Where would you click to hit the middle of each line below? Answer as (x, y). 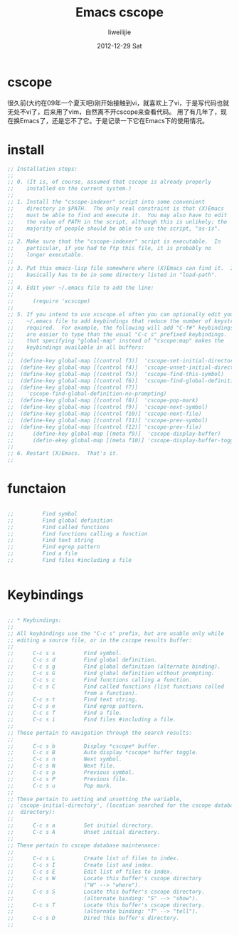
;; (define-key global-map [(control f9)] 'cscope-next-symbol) (108, 407)
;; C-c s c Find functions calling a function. (100, 680)
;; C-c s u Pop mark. (60, 785)
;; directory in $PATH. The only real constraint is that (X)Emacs (116, 208)
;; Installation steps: (43, 169)
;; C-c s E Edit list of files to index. (90, 872)
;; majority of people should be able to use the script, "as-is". (114, 229)
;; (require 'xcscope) (49, 301)
